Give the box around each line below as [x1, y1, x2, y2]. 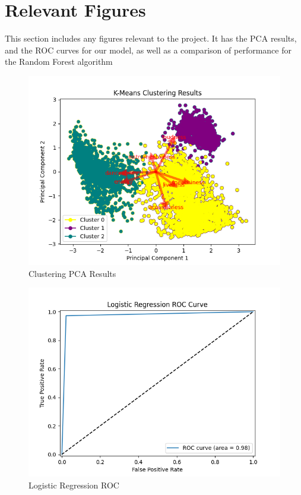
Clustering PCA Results [28, 267, 116, 279]
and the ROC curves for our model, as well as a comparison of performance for [5, 43, 292, 56]
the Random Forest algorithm [5, 55, 113, 68]
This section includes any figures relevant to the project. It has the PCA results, [5, 32, 297, 45]
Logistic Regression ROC [28, 478, 119, 491]
